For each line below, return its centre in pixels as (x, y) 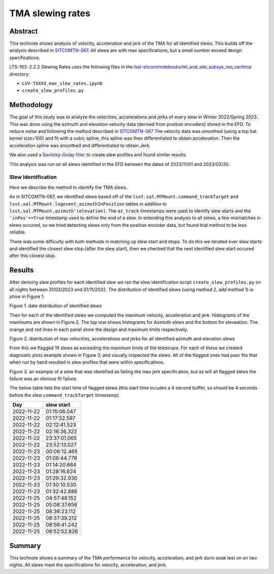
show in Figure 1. (27, 296)
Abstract (24, 31)
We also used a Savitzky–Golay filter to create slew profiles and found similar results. (98, 155)
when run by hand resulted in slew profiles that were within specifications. (87, 362)
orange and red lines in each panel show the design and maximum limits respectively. (99, 329)
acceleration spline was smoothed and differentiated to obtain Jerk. (80, 145)
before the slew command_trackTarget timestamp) (64, 395)
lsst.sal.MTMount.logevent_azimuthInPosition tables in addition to (88, 204)
